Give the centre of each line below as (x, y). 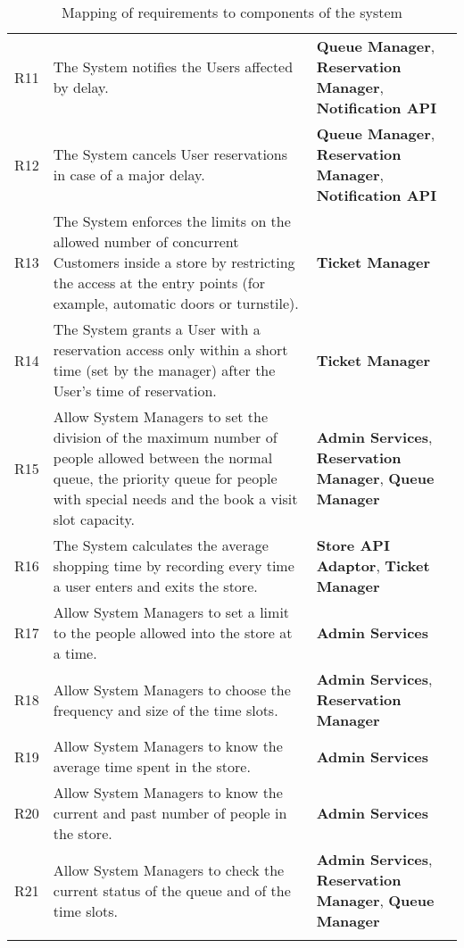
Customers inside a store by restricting (174, 262)
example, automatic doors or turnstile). (176, 303)
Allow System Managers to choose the (172, 689)
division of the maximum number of (165, 437)
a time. (75, 653)
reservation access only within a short (170, 349)
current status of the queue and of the (172, 890)
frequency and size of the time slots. (166, 710)
